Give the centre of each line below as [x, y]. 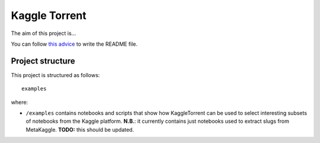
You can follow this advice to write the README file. [74, 44]
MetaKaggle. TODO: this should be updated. [80, 129]
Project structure [43, 61]
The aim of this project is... [44, 33]
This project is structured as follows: [55, 75]
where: [20, 102]
